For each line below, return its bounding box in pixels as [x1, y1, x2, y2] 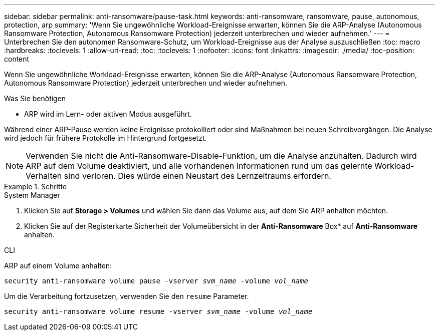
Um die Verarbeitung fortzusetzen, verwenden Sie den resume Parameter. [4, 292, 249, 300]
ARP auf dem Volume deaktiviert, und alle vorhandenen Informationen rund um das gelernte [26, 161, 372, 171]
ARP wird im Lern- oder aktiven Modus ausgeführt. [24, 110, 192, 118]
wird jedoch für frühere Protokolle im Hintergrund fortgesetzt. [4, 134, 207, 142]
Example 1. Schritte [4, 182, 67, 191]
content [4, 55, 30, 63]
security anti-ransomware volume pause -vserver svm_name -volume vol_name [4, 277, 308, 285]
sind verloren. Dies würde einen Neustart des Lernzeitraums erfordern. [64, 171, 331, 181]
